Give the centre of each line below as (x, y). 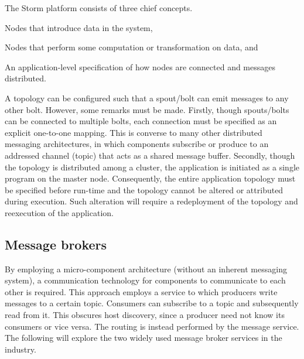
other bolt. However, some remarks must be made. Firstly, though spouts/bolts (147, 109)
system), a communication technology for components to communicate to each (145, 280)
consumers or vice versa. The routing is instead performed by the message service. (152, 326)
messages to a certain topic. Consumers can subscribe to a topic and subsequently (152, 303)
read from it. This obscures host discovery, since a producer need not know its (145, 315)
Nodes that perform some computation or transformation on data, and (131, 47)
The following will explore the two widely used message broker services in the (144, 338)
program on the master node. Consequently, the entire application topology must (150, 178)
